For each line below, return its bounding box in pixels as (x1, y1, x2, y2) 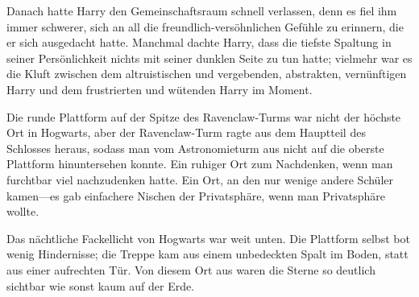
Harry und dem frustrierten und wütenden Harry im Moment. (6, 80, 313, 97)
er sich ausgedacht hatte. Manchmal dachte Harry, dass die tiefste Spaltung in (6, 34, 392, 51)
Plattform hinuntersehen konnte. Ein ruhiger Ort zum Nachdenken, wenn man (6, 155, 393, 172)
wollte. (6, 203, 39, 220)
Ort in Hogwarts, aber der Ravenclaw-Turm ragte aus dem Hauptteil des (6, 124, 366, 141)
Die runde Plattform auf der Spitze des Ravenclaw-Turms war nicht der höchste (6, 108, 401, 125)
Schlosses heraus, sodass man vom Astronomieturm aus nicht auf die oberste (6, 139, 384, 156)
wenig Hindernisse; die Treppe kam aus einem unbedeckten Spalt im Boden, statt (6, 245, 409, 262)
